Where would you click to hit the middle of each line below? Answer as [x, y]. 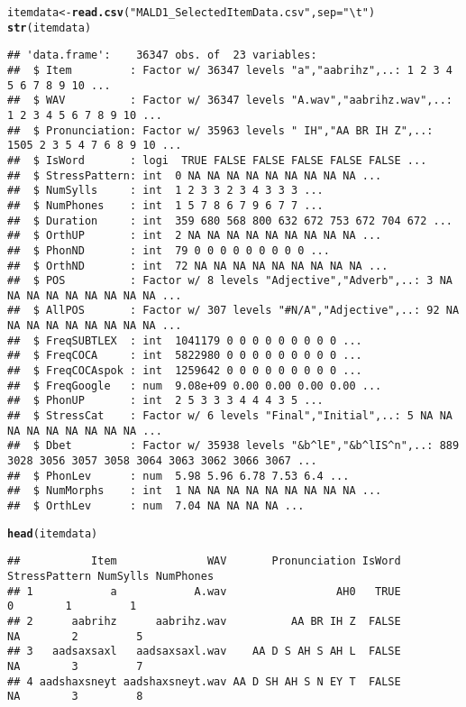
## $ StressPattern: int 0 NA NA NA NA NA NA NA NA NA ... [195, 175]
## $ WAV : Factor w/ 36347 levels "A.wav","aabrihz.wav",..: [230, 101]
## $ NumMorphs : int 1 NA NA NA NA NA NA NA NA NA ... [195, 491]
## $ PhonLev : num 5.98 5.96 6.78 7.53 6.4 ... [178, 476]
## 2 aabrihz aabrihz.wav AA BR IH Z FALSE [204, 621]
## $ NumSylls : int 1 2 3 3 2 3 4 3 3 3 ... [165, 191]
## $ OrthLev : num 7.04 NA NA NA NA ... [156, 506]
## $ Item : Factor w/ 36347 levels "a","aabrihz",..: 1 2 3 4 [230, 70]
